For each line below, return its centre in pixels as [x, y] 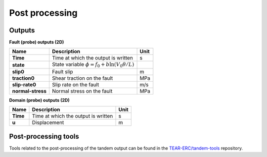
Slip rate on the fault [76, 85]
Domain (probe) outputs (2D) [39, 100]
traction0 [23, 78]
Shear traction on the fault [83, 78]
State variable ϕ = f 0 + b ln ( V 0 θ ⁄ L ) [93, 65]
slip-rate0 [24, 85]
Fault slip [63, 71]
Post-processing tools [44, 136]
